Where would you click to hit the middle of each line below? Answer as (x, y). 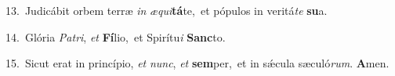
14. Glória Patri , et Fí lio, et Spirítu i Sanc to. (116, 36)
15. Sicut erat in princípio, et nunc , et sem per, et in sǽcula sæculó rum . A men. (197, 63)
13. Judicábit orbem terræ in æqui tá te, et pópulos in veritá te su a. (167, 10)
